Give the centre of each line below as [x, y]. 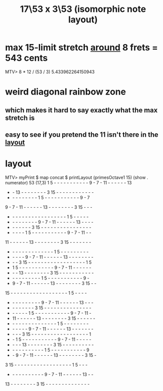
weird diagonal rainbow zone [65, 92]
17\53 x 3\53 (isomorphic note [83, 9]
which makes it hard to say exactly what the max [81, 110]
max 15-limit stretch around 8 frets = [81, 48]
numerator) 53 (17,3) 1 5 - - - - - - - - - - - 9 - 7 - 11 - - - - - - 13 [68, 182]
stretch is [20, 118]
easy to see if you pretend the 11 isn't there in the [82, 135]
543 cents [26, 58]
